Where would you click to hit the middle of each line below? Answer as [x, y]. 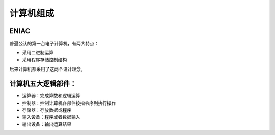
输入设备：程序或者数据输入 [51, 117]
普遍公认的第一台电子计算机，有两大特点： [54, 44]
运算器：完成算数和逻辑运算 [51, 96]
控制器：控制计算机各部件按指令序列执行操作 [69, 103]
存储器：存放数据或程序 [47, 110]
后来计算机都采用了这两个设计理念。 [47, 69]
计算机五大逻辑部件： [43, 84]
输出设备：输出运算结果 [47, 124]
